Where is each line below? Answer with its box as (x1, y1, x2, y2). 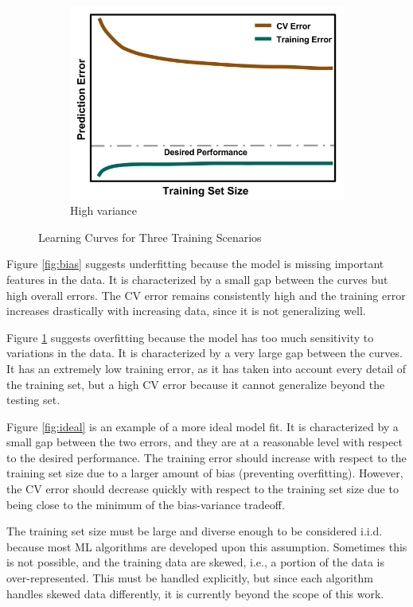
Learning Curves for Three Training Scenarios (38, 228, 262, 245)
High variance (70, 202, 138, 219)
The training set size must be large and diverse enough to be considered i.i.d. (6, 523, 383, 539)
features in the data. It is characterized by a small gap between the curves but (6, 270, 388, 287)
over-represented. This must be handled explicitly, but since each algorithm (6, 570, 373, 586)
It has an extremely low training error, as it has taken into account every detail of (6, 360, 407, 376)
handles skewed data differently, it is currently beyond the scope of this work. (6, 585, 384, 601)
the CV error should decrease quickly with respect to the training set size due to (6, 481, 399, 497)
